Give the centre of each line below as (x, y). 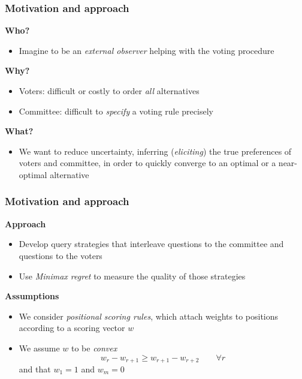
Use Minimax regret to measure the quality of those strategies (132, 276)
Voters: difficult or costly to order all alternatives (109, 91)
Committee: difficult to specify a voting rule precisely (116, 111)
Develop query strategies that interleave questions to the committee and (151, 244)
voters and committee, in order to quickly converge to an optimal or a (147, 163)
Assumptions (32, 296)
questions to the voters (61, 255)
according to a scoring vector (72, 328)
